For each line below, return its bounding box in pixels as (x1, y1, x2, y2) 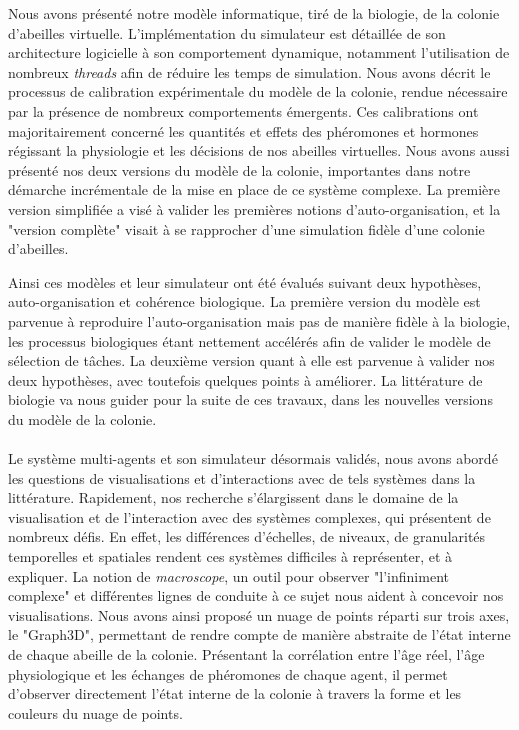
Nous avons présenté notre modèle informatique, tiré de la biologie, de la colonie (8, 3, 500, 23)
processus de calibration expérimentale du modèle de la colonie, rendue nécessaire (8, 81, 508, 102)
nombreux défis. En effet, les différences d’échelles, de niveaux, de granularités (8, 526, 486, 547)
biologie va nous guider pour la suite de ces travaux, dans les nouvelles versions (8, 389, 493, 410)
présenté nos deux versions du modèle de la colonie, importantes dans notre (8, 159, 471, 180)
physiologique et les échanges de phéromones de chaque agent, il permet (8, 663, 448, 684)
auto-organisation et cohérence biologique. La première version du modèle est (8, 291, 481, 312)
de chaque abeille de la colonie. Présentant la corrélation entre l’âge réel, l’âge (8, 644, 485, 664)
